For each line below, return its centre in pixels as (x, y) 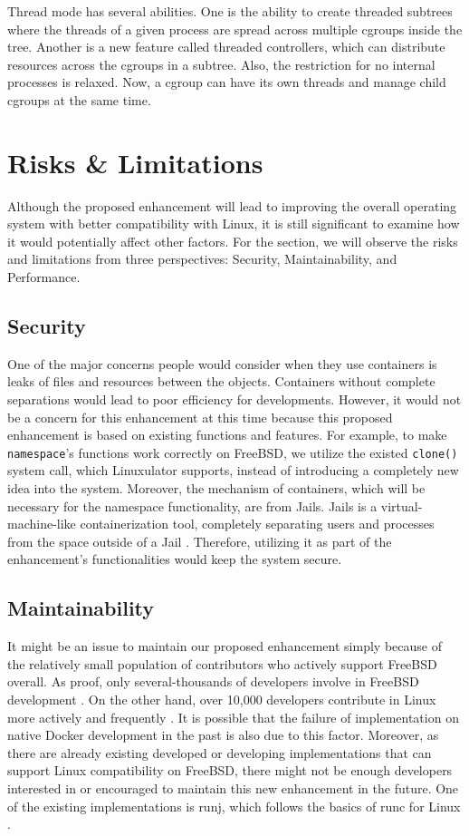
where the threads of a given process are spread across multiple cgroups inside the (235, 29)
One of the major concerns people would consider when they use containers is (222, 363)
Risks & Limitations (135, 162)
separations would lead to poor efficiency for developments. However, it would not (234, 399)
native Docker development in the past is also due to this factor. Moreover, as (223, 735)
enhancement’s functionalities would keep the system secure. (175, 559)
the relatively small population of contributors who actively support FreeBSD (222, 663)
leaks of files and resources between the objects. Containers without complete (221, 381)
